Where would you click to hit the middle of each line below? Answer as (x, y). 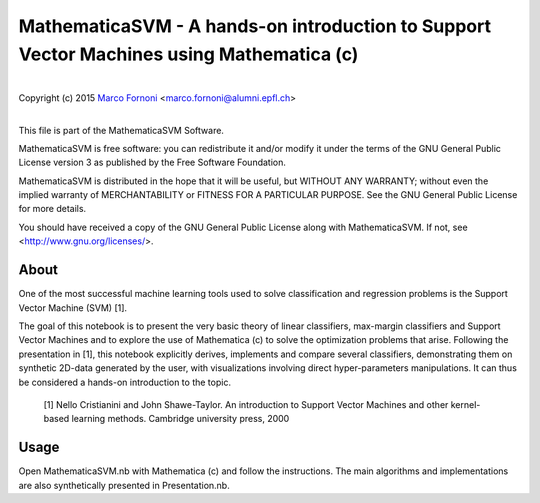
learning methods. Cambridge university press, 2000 (180, 419)
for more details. (52, 209)
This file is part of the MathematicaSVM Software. (121, 130)
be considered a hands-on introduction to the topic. (125, 382)
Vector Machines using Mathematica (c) (188, 54)
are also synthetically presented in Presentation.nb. (124, 485)
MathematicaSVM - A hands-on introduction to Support (255, 26)
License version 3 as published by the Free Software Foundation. (152, 162)
